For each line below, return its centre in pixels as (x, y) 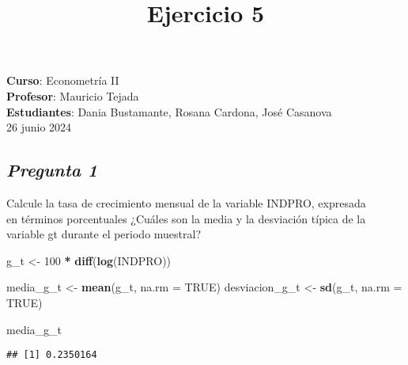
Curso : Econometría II (63, 80)
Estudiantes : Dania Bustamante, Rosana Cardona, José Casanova (169, 111)
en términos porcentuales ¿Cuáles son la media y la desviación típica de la (186, 218)
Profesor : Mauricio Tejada (73, 95)
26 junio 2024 (39, 127)
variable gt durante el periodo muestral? (104, 234)
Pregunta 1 (52, 170)
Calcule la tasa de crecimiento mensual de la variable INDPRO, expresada (186, 202)
